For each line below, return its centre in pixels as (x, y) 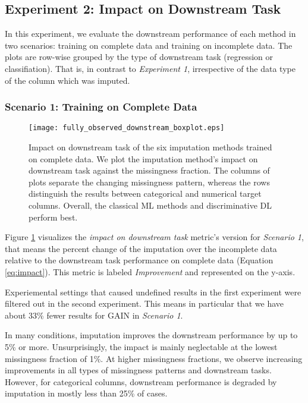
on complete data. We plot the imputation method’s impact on (143, 158)
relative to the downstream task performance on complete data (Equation (139, 260)
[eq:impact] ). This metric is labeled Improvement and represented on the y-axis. (150, 271)
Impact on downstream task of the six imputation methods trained (150, 147)
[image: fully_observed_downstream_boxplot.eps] (127, 128)
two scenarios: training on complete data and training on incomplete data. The (149, 45)
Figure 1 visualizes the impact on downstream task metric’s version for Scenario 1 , (154, 237)
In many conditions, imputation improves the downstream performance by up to (151, 335)
